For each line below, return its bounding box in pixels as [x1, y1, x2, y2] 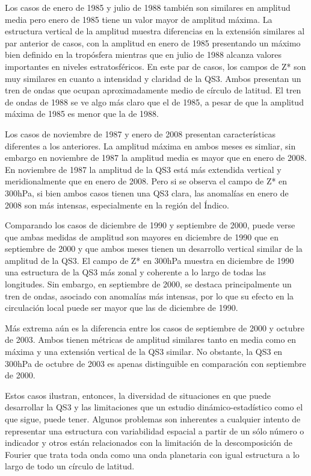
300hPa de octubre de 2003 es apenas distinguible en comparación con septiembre [5, 357, 306, 369]
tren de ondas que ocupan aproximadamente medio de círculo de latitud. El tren [5, 84, 301, 96]
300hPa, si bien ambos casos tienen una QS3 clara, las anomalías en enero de [5, 186, 289, 199]
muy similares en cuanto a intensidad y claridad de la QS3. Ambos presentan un [5, 72, 301, 84]
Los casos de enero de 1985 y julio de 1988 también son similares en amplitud [5, 1, 291, 13]
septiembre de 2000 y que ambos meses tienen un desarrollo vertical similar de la [5, 242, 303, 255]
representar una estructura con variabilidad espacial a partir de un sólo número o [5, 424, 304, 437]
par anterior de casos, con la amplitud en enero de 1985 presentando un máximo [5, 36, 301, 49]
